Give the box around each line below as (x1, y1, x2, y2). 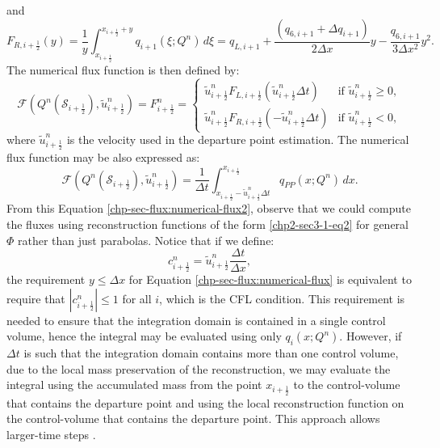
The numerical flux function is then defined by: (6, 61, 240, 78)
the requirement (6, 271, 86, 288)
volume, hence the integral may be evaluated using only (6, 328, 282, 344)
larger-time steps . (6, 425, 96, 442)
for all (122, 290, 152, 306)
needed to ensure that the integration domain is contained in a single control (6, 311, 386, 328)
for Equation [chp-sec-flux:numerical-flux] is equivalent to (128, 271, 412, 288)
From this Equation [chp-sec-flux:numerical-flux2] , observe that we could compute (6, 200, 411, 217)
